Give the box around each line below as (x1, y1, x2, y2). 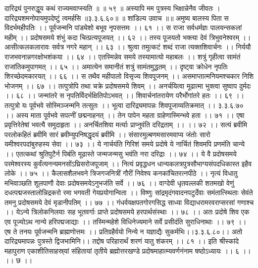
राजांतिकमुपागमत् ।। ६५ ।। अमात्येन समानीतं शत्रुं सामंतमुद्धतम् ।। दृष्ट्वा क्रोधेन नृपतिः (4, 61, 228, 71)
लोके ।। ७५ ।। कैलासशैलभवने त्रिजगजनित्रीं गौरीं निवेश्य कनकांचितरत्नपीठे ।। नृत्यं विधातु (4, 168, 238, 178)
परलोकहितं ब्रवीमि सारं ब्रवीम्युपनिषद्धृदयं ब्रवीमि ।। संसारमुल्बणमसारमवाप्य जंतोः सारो (4, 129, 210, 139)
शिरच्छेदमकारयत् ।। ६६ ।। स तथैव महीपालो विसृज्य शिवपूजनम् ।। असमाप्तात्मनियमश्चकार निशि (4, 71, 254, 81)
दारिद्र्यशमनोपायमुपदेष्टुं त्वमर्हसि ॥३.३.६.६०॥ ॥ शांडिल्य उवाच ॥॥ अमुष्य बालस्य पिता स (4, 12, 229, 23)
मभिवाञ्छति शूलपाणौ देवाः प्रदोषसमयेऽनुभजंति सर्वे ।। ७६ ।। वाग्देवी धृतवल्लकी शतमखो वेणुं (4, 177, 234, 188)
